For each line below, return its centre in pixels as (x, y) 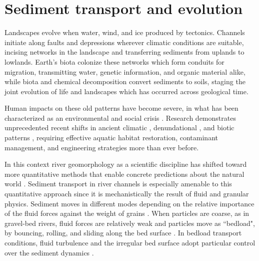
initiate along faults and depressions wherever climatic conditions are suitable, (124, 42)
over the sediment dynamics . (49, 252)
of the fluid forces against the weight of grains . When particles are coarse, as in (127, 213)
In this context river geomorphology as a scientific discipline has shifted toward (126, 164)
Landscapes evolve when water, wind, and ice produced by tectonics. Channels (125, 32)
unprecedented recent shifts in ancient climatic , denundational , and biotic (119, 127)
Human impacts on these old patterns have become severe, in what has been (121, 108)
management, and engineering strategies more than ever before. (102, 147)
